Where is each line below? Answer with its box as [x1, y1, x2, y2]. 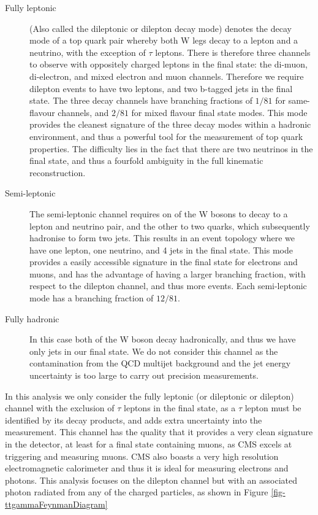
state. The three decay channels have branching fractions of [29, 94, 252, 107]
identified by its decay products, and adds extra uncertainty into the [5, 413, 262, 426]
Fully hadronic [5, 312, 59, 325]
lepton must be [244, 401, 301, 414]
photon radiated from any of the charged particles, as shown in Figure [5, 486, 268, 498]
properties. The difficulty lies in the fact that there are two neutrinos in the [29, 142, 313, 155]
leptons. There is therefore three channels [155, 45, 311, 58]
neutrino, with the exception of [29, 45, 146, 58]
